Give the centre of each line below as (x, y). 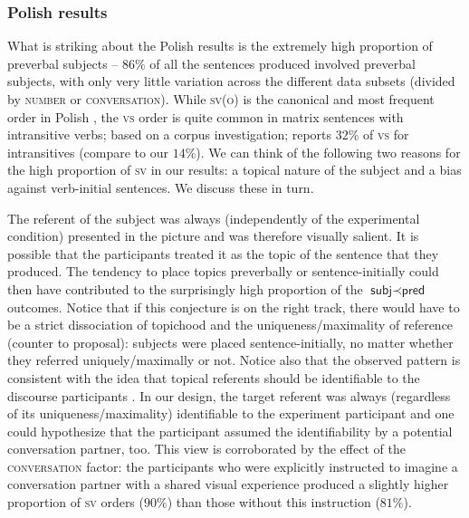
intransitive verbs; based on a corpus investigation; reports (170, 134)
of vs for (386, 134)
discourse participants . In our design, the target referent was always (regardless (229, 395)
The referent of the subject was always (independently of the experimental (214, 218)
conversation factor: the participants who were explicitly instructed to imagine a (233, 466)
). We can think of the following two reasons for (328, 152)
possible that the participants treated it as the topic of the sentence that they (223, 253)
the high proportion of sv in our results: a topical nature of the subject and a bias (234, 170)
